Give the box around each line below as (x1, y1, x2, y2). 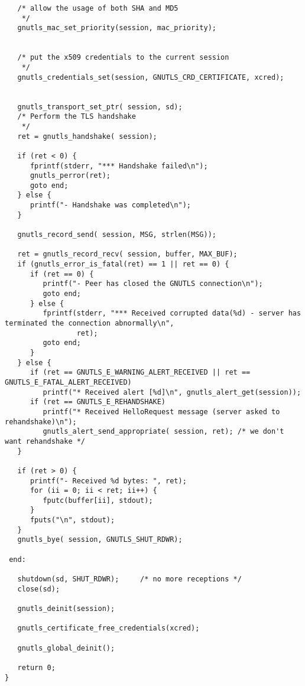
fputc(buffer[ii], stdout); (43, 496, 153, 505)
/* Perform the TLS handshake (17, 112, 136, 121)
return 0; (17, 663, 56, 672)
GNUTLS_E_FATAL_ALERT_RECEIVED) (5, 378, 132, 386)
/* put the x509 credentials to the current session (17, 53, 229, 62)
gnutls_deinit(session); (17, 604, 115, 613)
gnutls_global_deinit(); (17, 643, 115, 652)
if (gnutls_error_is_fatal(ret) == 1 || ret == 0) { (17, 260, 229, 269)
